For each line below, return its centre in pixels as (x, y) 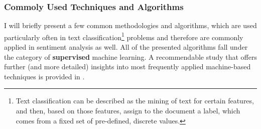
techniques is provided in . (44, 76)
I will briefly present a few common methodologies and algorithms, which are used (130, 25)
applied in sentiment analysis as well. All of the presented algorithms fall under (126, 47)
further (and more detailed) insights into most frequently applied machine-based (127, 67)
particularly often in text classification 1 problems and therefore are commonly (124, 36)
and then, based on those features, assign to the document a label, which (128, 111)
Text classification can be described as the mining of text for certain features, (135, 101)
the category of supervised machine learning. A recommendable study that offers (130, 56)
